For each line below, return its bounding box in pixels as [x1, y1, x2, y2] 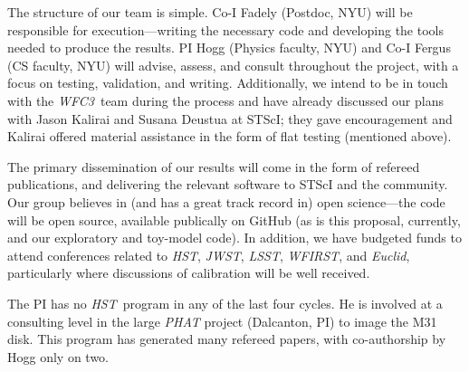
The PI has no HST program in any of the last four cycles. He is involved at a [7, 293, 443, 312]
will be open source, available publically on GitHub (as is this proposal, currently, [7, 210, 461, 229]
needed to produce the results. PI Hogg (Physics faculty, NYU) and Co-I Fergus [7, 38, 451, 57]
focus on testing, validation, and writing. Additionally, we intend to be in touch [7, 73, 448, 92]
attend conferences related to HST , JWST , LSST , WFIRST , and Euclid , [7, 245, 410, 264]
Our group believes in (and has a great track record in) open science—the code [7, 192, 445, 211]
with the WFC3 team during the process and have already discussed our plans [7, 91, 444, 110]
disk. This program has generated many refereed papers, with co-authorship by [7, 329, 446, 348]
